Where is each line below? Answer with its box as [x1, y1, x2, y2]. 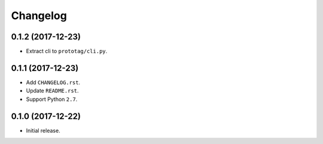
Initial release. [26, 127, 60, 134]
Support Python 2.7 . [26, 96, 78, 103]
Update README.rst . [26, 87, 79, 94]
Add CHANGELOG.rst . [26, 78, 81, 86]
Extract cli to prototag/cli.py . [26, 48, 108, 55]
